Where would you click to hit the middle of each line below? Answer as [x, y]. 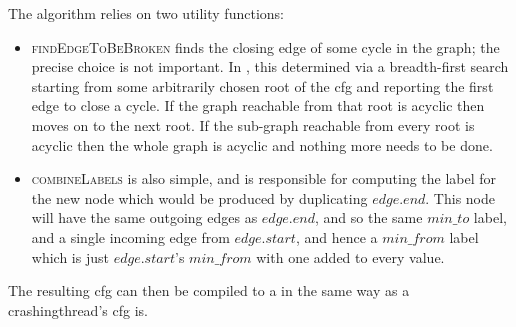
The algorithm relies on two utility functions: [146, 13]
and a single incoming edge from [130, 236]
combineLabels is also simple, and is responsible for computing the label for [264, 178]
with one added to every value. [350, 256]
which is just [70, 256]
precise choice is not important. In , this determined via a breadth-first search [270, 66]
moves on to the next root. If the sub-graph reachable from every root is [253, 124]
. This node [460, 197]
